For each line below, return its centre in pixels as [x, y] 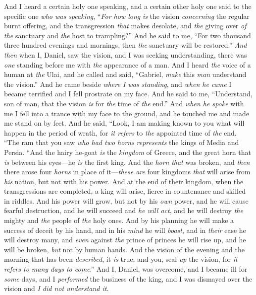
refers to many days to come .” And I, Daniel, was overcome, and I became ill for [126, 269]
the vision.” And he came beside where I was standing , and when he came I [118, 84]
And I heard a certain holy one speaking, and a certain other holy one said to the [128, 6]
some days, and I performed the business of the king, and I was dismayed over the [128, 278]
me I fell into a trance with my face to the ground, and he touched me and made [127, 113]
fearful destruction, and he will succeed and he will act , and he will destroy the [124, 210]
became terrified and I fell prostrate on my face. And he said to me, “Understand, [128, 94]
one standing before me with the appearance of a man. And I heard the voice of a [128, 64]
